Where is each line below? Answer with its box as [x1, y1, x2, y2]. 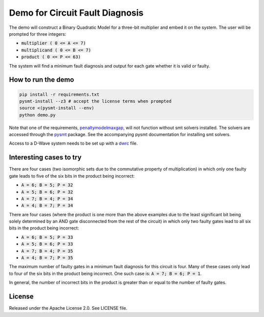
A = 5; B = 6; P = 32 [21, 189, 73, 195]
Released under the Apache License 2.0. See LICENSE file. [9, 305, 128, 311]
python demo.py [19, 112, 56, 117]
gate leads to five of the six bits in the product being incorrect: [9, 173, 135, 179]
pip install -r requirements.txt [19, 91, 100, 97]
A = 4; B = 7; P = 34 [21, 203, 73, 208]
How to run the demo [9, 76, 74, 84]
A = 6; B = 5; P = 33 [21, 234, 73, 240]
